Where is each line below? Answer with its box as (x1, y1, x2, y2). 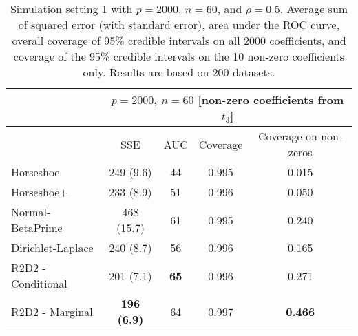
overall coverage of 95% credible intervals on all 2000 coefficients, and (12, 32, 346, 48)
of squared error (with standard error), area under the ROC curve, (18, 17, 340, 32)
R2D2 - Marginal (11, 303, 93, 319)
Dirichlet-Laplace (11, 240, 94, 255)
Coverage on (258, 128, 317, 144)
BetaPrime (11, 220, 63, 235)
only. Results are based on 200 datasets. (83, 64, 275, 80)
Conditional (11, 275, 67, 291)
